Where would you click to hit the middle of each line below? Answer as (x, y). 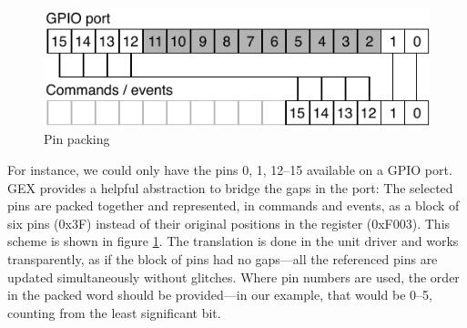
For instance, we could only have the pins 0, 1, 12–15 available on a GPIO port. (230, 170)
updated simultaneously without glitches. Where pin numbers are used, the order (233, 277)
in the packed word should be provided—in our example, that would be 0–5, (220, 295)
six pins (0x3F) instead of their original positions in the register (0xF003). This (229, 223)
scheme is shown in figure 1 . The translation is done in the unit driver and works (233, 241)
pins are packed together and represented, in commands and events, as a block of (233, 205)
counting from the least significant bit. (114, 312)
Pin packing (77, 139)
